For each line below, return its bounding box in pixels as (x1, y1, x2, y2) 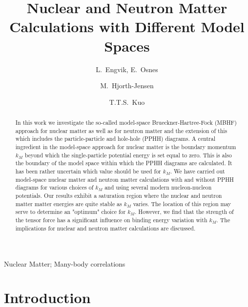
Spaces (104, 36, 150, 56)
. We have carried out (170, 167, 225, 175)
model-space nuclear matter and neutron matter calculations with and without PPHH (15, 175, 234, 183)
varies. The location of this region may (133, 199, 231, 208)
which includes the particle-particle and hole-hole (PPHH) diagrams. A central (15, 134, 215, 143)
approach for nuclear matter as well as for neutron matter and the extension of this (15, 126, 227, 134)
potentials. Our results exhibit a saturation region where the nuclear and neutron (15, 191, 222, 199)
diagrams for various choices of (15, 183, 94, 192)
